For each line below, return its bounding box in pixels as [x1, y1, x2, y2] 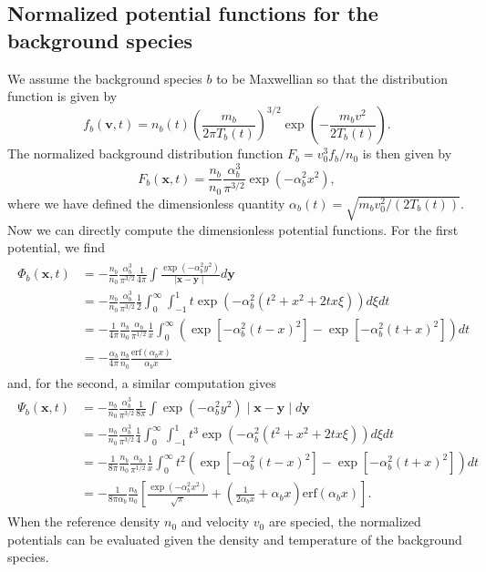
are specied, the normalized [268, 512, 421, 531]
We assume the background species [7, 68, 202, 87]
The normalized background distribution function [7, 144, 284, 163]
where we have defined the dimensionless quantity [7, 193, 285, 212]
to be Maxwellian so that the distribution [216, 68, 448, 87]
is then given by [362, 144, 452, 163]
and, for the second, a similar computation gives [7, 373, 276, 392]
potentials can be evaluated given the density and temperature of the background [7, 529, 462, 548]
